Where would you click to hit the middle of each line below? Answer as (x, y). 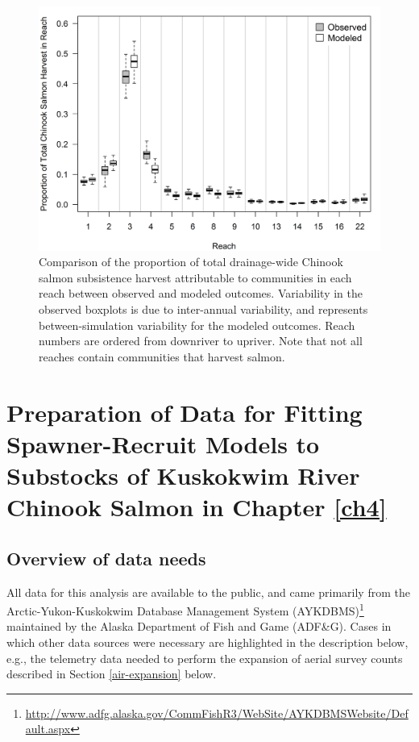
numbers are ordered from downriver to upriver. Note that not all (201, 341)
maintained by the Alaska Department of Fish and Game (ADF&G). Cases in (199, 626)
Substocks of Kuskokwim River (183, 475)
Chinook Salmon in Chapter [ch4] (197, 507)
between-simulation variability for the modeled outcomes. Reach (197, 325)
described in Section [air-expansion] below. (112, 674)
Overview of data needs (106, 558)
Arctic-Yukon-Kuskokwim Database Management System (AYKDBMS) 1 (185, 609)
